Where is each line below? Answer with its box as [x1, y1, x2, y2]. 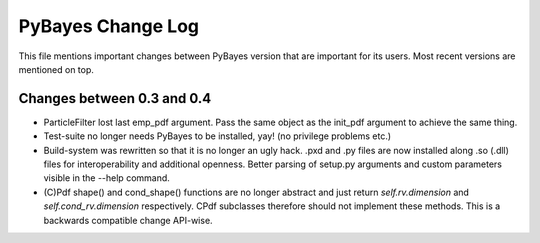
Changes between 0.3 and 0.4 [18, 90, 212, 107]
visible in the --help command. [43, 172, 170, 184]
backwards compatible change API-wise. [43, 214, 214, 226]
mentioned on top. [18, 63, 95, 75]
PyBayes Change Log [18, 15, 200, 37]
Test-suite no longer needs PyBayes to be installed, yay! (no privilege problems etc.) [43, 130, 392, 142]
